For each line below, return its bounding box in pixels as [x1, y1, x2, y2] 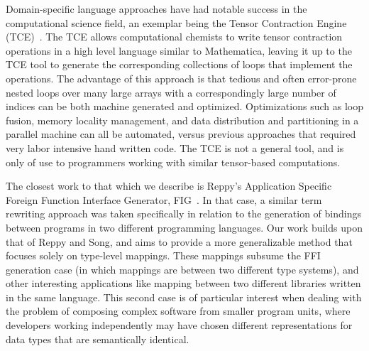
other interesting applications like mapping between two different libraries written [6, 276, 361, 291]
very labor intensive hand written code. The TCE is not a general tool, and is [6, 140, 344, 155]
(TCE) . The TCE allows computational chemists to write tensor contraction [6, 29, 343, 44]
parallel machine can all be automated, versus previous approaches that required [6, 126, 356, 141]
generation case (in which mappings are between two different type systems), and [6, 261, 359, 276]
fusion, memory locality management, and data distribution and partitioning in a [6, 112, 359, 127]
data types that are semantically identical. [6, 331, 189, 346]
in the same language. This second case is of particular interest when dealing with [6, 289, 362, 304]
